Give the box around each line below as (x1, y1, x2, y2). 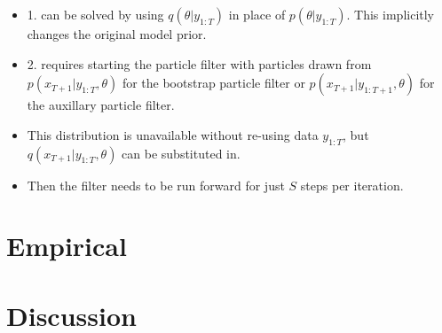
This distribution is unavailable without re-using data (27, 125, 319, 143)
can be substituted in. (122, 143, 241, 162)
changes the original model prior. (27, 25, 207, 43)
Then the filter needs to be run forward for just (27, 175, 285, 194)
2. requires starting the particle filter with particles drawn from (27, 54, 372, 73)
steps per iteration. (300, 175, 404, 194)
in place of (228, 5, 286, 23)
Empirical (6, 228, 127, 264)
